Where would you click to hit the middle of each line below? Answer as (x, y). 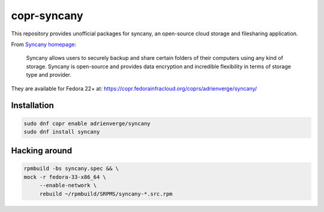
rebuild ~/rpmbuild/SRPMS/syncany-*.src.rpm (106, 194)
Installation (32, 106)
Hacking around (41, 151)
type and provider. (49, 75)
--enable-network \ (68, 185)
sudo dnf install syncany (62, 131)
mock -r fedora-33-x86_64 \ (65, 177)
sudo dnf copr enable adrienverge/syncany (87, 123)
